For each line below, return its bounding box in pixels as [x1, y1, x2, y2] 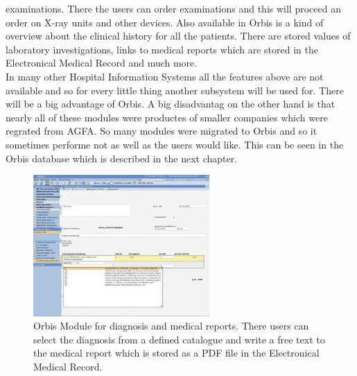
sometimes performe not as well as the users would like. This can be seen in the [6, 137, 344, 151]
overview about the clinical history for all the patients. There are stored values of [6, 28, 351, 43]
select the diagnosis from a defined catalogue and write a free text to [33, 332, 325, 346]
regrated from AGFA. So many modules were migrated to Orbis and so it [6, 123, 317, 138]
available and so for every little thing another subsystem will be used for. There [6, 83, 344, 97]
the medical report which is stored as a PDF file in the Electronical [33, 345, 320, 360]
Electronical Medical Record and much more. [6, 55, 198, 70]
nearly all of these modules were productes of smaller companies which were [6, 110, 328, 124]
